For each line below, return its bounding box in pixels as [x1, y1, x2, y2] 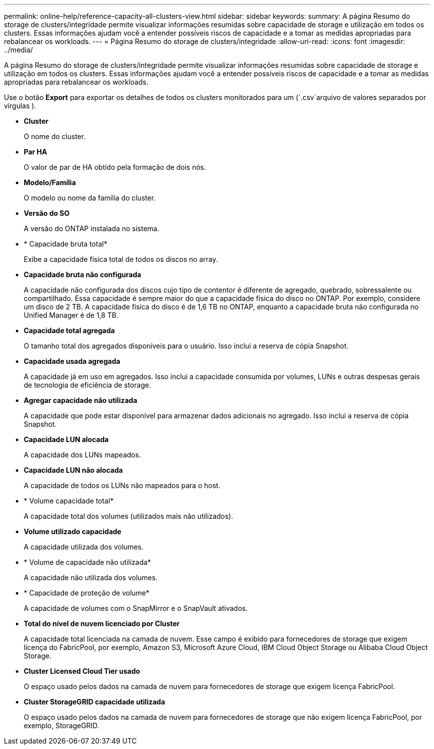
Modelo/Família [24, 178, 76, 187]
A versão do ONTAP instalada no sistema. [24, 224, 160, 233]
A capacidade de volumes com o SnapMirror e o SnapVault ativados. [24, 604, 248, 612]
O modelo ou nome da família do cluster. [24, 194, 156, 202]
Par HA [24, 148, 47, 156]
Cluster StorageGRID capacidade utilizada [24, 698, 165, 706]
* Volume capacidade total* [24, 497, 114, 505]
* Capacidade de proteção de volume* [24, 589, 150, 597]
